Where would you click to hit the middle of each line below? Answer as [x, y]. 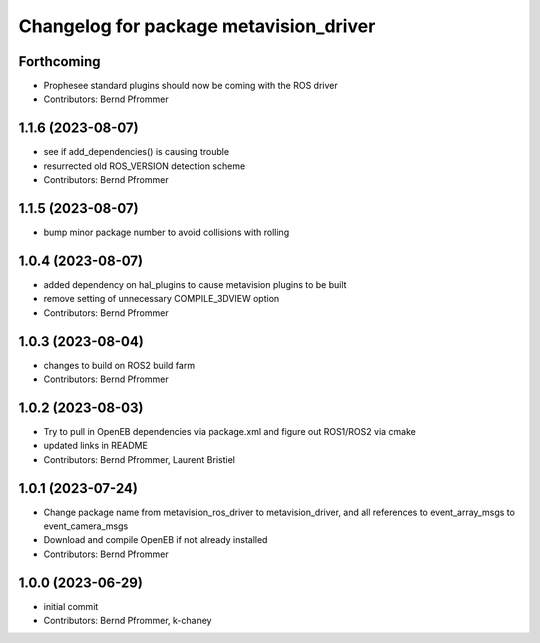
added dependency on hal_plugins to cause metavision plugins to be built [195, 284]
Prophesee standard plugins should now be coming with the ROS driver [191, 86]
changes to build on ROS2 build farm [119, 365]
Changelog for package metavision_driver [197, 26]
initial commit [71, 606]
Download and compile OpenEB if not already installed [155, 540]
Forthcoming [59, 61]
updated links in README [96, 446]
